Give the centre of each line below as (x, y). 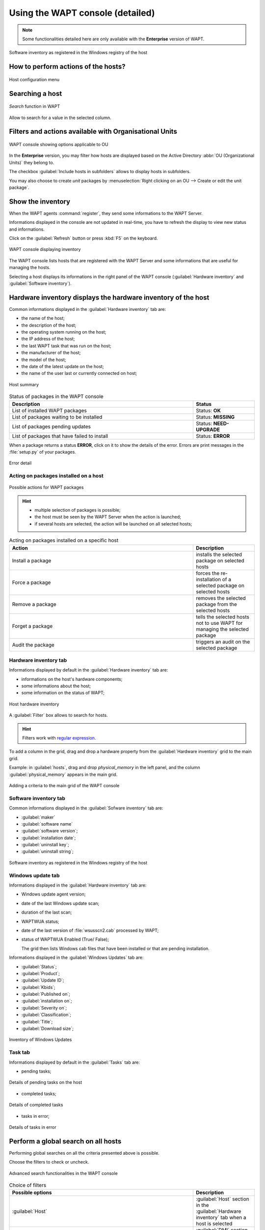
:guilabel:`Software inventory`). (40, 283)
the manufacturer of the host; (51, 353)
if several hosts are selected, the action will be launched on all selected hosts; (113, 523)
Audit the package (33, 645)
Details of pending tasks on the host (46, 1082)
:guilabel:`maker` (38, 817)
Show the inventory (40, 201)
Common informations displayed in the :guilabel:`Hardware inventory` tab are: (88, 309)
